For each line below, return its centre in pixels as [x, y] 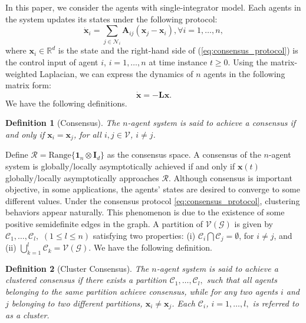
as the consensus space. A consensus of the [184, 154]
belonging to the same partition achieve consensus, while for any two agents [142, 292]
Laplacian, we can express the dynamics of [116, 73]
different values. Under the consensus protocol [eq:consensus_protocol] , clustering [153, 200]
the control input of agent [52, 62]
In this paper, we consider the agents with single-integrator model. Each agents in [153, 7]
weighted [21, 73]
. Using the [248, 62]
